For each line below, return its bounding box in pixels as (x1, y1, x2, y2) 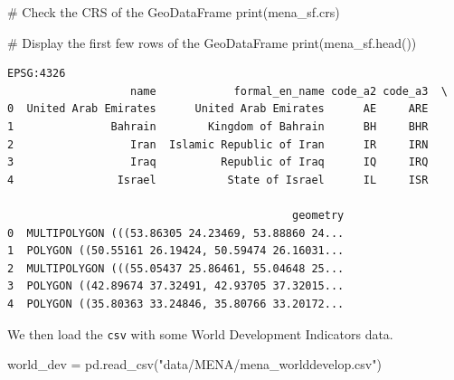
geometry (292, 208, 345, 222)
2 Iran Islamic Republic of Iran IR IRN (7, 138, 429, 151)
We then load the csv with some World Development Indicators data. (7, 324, 393, 343)
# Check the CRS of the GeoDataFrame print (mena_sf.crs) (7, 3, 340, 21)
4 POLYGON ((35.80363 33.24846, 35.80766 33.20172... (7, 297, 345, 310)
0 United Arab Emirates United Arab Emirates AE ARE (7, 102, 429, 116)
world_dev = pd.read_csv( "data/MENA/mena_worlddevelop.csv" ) (7, 355, 382, 374)
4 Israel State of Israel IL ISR (7, 173, 429, 186)
